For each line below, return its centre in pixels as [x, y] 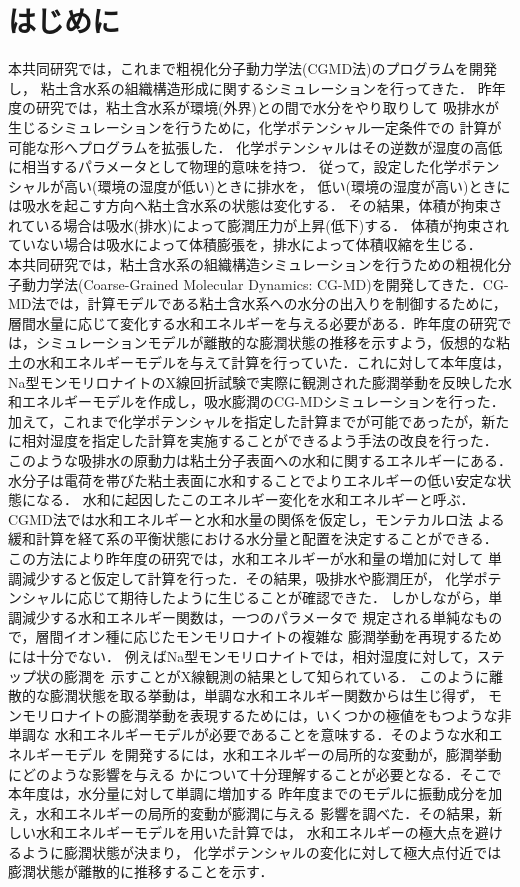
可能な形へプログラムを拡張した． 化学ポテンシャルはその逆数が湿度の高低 [255, 146]
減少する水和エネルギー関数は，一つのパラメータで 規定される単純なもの [262, 616]
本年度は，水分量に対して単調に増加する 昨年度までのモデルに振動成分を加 [255, 793]
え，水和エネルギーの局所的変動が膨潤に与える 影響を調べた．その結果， [248, 812]
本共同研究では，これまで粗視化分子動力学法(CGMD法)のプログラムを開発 [253, 68]
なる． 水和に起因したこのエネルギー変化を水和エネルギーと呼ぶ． [255, 499]
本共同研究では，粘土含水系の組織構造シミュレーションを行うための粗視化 [253, 264]
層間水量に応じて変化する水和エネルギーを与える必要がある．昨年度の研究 [253, 322]
